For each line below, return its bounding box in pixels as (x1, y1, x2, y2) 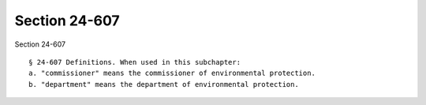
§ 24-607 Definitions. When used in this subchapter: (28, 58, 241, 66)
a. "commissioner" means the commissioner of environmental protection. (28, 69, 316, 78)
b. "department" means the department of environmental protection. (28, 80, 299, 88)
